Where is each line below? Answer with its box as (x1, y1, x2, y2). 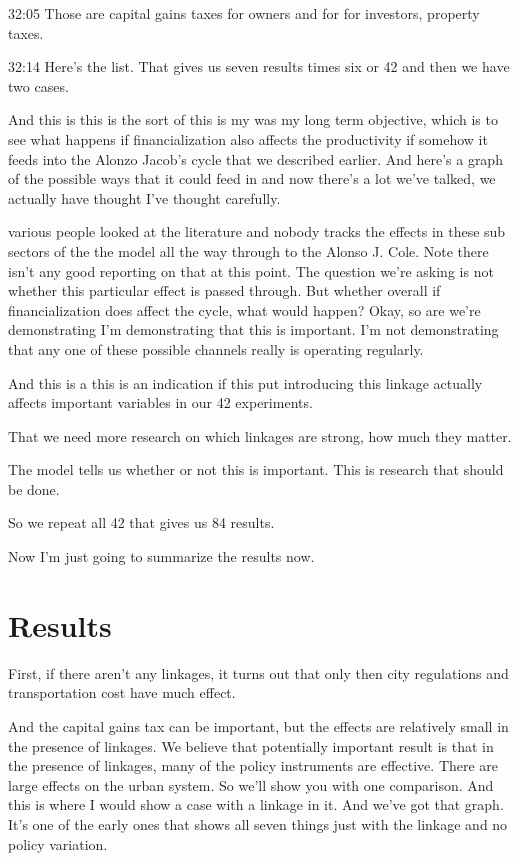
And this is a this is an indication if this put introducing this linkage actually (8, 372, 483, 393)
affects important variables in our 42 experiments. (8, 392, 313, 413)
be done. (8, 478, 60, 499)
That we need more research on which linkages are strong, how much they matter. (8, 425, 512, 446)
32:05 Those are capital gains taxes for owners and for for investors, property (8, 3, 480, 23)
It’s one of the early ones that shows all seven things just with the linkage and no (8, 813, 508, 834)
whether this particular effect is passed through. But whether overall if (8, 280, 441, 301)
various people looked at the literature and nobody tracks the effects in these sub (8, 221, 506, 242)
